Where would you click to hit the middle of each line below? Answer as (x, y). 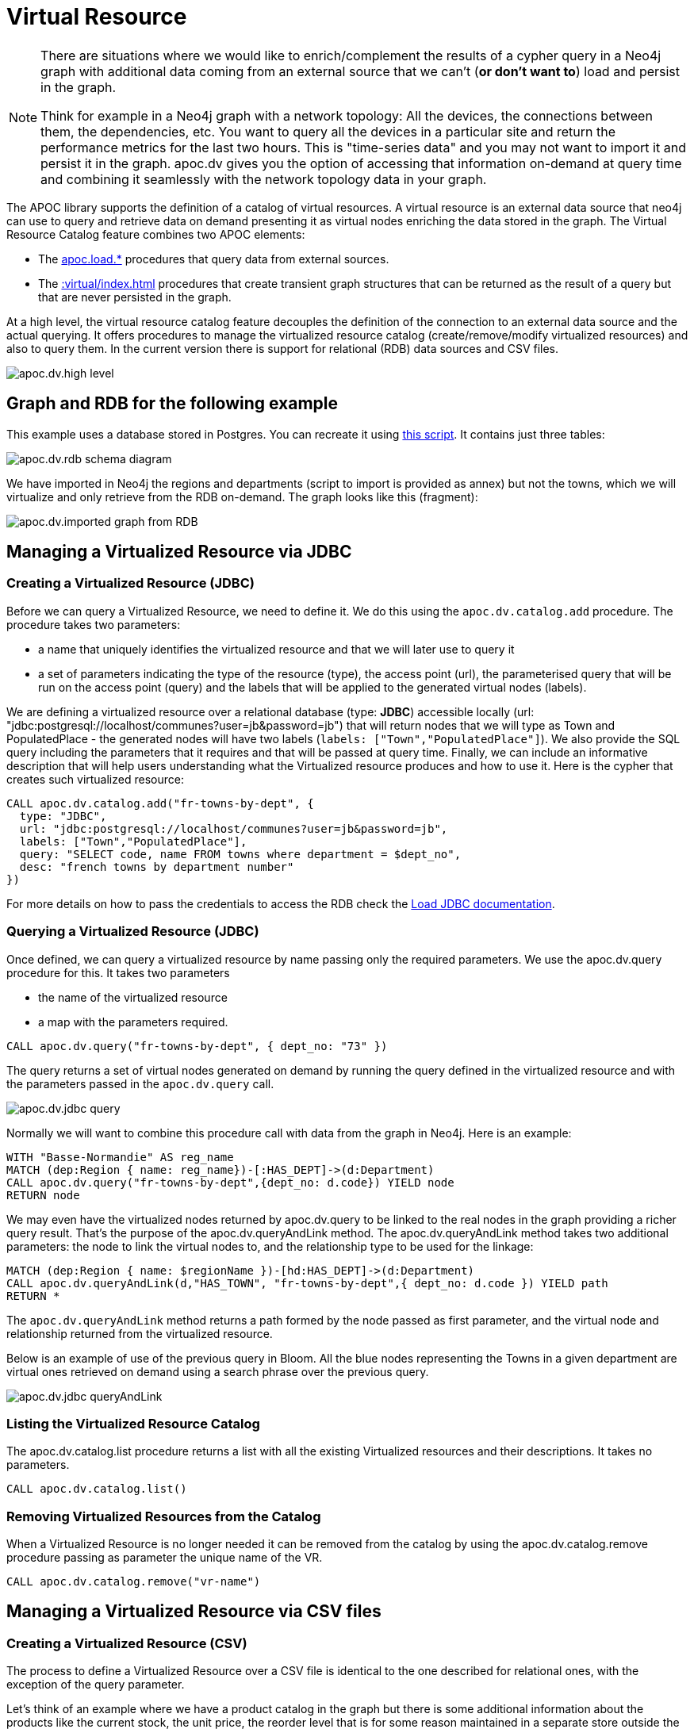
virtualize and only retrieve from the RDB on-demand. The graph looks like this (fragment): (242, 496)
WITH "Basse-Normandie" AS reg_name (120, 1157)
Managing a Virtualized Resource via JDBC (179, 552)
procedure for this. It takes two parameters (118, 972)
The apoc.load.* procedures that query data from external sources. (214, 259)
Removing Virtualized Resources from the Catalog (164, 1516)
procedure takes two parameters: (94, 624)
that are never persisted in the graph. (135, 297)
